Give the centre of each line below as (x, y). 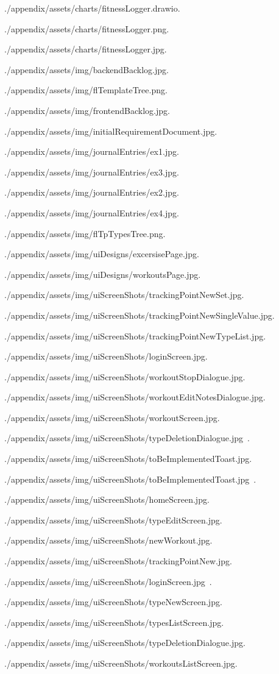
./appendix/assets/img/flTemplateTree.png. (86, 90)
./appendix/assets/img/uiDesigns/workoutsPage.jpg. (103, 274)
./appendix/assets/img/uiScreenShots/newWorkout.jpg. (108, 540)
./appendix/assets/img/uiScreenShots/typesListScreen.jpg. (114, 622)
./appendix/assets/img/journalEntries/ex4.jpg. (92, 212)
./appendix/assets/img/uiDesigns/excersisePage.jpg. (102, 254)
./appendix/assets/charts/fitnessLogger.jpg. (86, 49)
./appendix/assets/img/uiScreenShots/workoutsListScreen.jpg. (121, 663)
